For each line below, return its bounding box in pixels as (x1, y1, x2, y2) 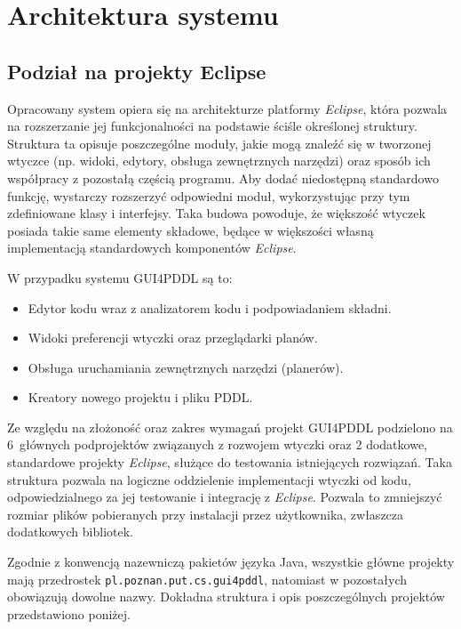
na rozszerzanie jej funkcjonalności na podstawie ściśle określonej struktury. (7, 117, 417, 135)
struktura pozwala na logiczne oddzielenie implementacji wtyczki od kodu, (7, 470, 411, 488)
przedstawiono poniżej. (7, 604, 131, 623)
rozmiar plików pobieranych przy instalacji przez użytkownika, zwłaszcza (7, 504, 404, 523)
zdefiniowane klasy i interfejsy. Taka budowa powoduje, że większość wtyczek (7, 204, 425, 222)
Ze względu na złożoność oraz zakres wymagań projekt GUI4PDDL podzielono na (7, 417, 453, 436)
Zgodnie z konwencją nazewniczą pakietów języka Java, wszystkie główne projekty (7, 552, 455, 571)
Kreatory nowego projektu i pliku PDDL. (28, 388, 253, 407)
